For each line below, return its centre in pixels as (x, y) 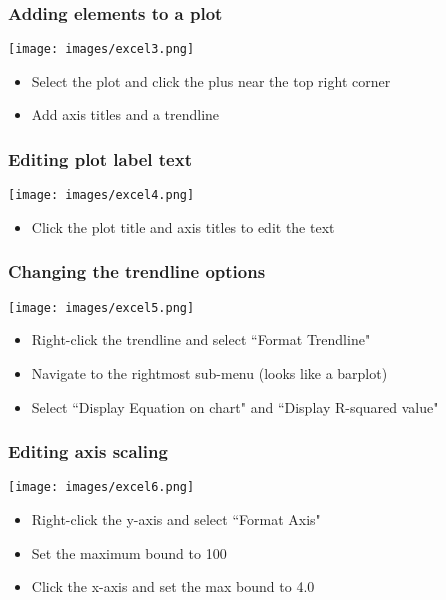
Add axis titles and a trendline (125, 114)
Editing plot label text (100, 158)
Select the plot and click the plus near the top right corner (211, 80)
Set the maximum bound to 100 (129, 552)
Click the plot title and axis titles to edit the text (183, 226)
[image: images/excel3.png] (101, 49)
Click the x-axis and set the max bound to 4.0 (173, 586)
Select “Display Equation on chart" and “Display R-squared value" (235, 406)
